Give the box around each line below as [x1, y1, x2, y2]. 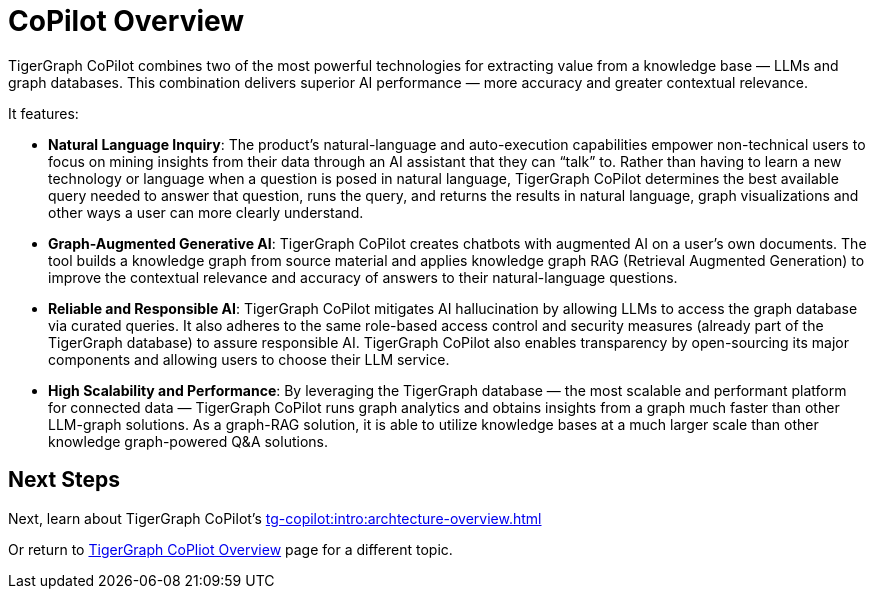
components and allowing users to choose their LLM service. [48, 350, 450, 368]
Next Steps [8, 467, 120, 493]
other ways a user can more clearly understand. [48, 203, 364, 221]
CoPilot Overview [8, 4, 245, 38]
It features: [8, 104, 79, 122]
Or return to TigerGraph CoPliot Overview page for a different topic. [8, 540, 453, 558]
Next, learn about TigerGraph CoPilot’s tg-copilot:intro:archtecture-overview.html [8, 509, 542, 527]
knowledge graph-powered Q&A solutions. [48, 432, 328, 450]
